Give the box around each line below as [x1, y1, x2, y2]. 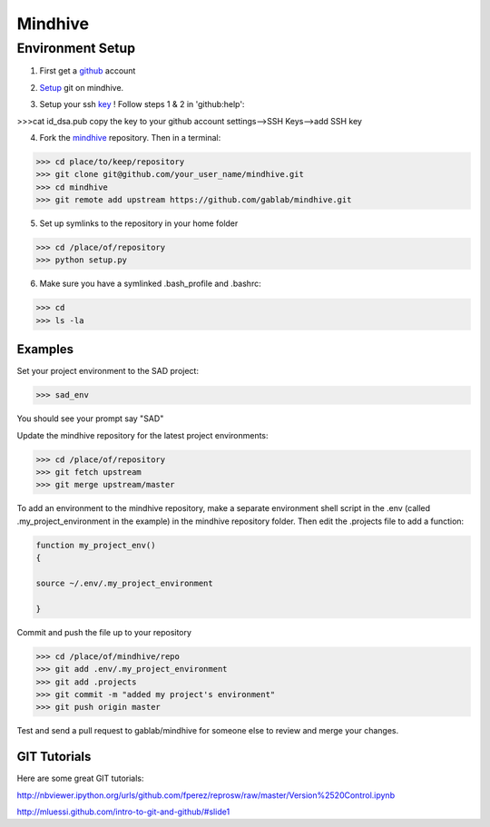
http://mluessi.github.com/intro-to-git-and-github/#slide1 [16, 806, 230, 817]
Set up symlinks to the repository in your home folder [39, 218, 239, 229]
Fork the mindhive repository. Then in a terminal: [39, 132, 221, 143]
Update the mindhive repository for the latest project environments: [16, 429, 269, 440]
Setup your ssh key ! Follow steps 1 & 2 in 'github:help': [39, 99, 245, 110]
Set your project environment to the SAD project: [16, 366, 200, 377]
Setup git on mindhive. [39, 82, 124, 93]
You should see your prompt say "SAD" [16, 413, 164, 424]
